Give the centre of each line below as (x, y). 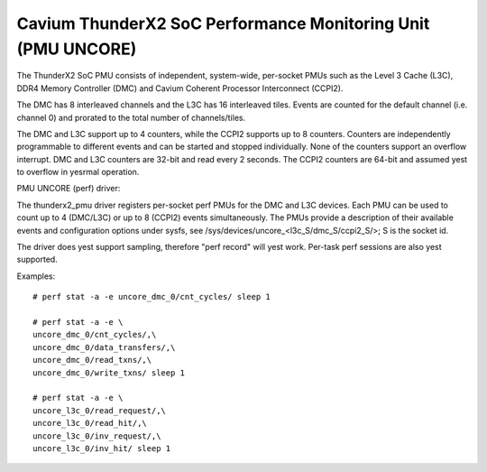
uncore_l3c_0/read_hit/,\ (90, 423)
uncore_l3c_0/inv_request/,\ (97, 436)
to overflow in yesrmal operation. (78, 172)
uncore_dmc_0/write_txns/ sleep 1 (109, 373)
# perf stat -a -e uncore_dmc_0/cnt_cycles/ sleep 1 (152, 297)
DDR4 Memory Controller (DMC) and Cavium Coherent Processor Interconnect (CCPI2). (180, 88)
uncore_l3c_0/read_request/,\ (100, 410)
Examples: (36, 276)
